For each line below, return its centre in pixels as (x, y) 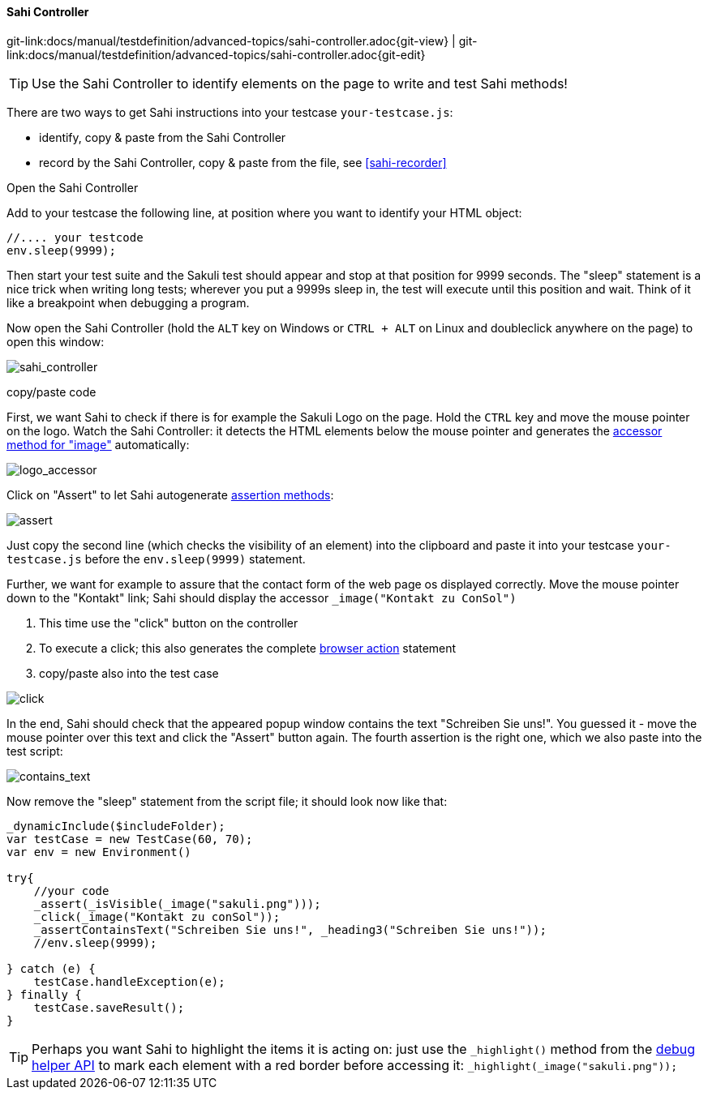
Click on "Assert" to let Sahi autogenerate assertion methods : (170, 494)
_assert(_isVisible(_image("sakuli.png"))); (177, 903)
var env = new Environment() (99, 852)
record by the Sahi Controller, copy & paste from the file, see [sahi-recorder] (243, 162)
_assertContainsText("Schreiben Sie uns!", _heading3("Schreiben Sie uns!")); (290, 929)
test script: (35, 751)
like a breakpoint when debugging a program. (128, 302)
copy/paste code (51, 392)
